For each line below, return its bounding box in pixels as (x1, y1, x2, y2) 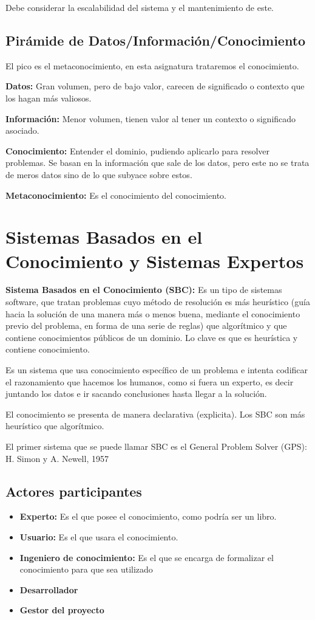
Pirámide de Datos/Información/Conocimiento (5, 30, 306, 49)
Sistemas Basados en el (5, 224, 203, 249)
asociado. (5, 124, 39, 137)
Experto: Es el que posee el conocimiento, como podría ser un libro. (19, 510, 277, 523)
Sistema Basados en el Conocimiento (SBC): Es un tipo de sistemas (5, 283, 282, 296)
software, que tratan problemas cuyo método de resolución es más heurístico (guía (5, 295, 310, 308)
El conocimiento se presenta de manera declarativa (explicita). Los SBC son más (5, 407, 305, 420)
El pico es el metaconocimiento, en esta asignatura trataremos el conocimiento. (5, 59, 299, 72)
